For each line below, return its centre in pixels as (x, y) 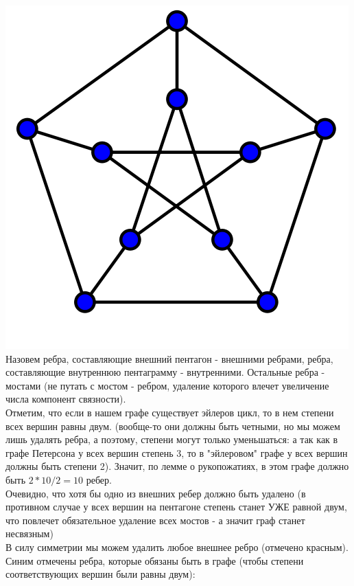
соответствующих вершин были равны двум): (101, 574)
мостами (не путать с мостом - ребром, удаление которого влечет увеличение (167, 385)
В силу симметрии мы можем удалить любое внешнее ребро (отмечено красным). (177, 546)
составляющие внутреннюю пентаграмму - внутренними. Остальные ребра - (165, 372)
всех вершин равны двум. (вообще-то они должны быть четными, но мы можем (173, 426)
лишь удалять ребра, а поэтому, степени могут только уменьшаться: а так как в (172, 439)
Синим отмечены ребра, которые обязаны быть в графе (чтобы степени (155, 560)
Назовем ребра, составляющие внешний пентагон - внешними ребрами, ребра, (169, 358)
